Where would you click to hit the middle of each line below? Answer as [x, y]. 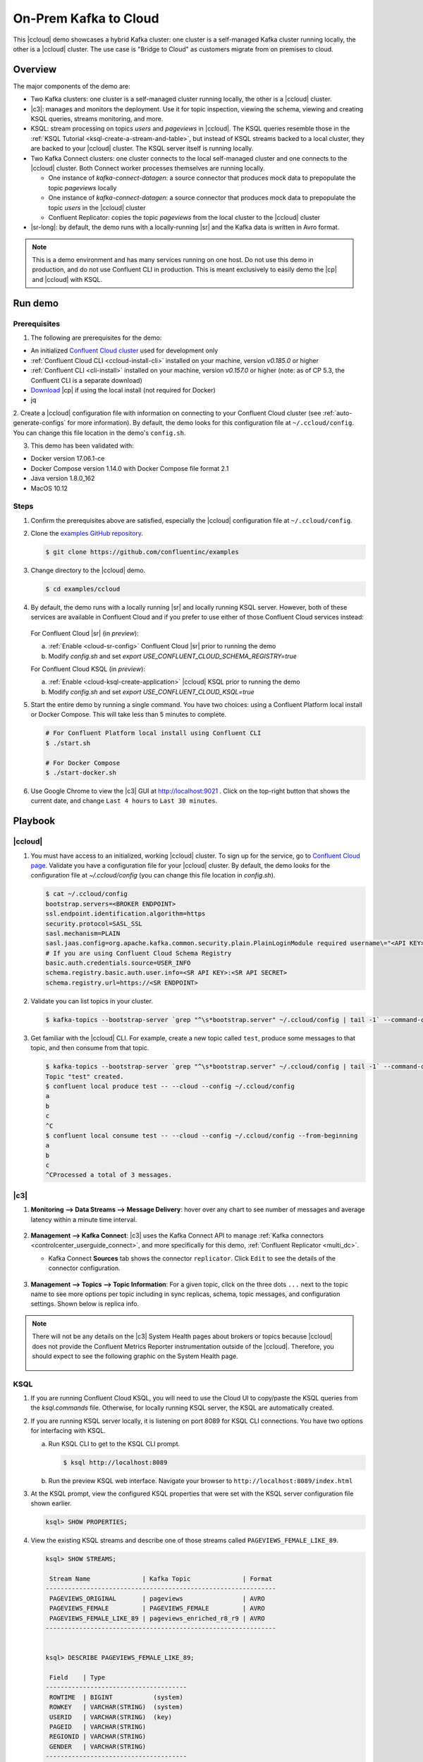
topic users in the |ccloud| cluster [97, 207]
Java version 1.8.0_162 [63, 479]
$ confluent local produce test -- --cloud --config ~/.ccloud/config [170, 1086]
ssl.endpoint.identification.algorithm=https [125, 914]
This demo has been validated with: [82, 445]
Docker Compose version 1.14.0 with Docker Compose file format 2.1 [130, 468]
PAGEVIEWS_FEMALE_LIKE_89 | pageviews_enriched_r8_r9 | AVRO [157, 1618]
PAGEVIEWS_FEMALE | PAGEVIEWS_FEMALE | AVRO [157, 1608]
